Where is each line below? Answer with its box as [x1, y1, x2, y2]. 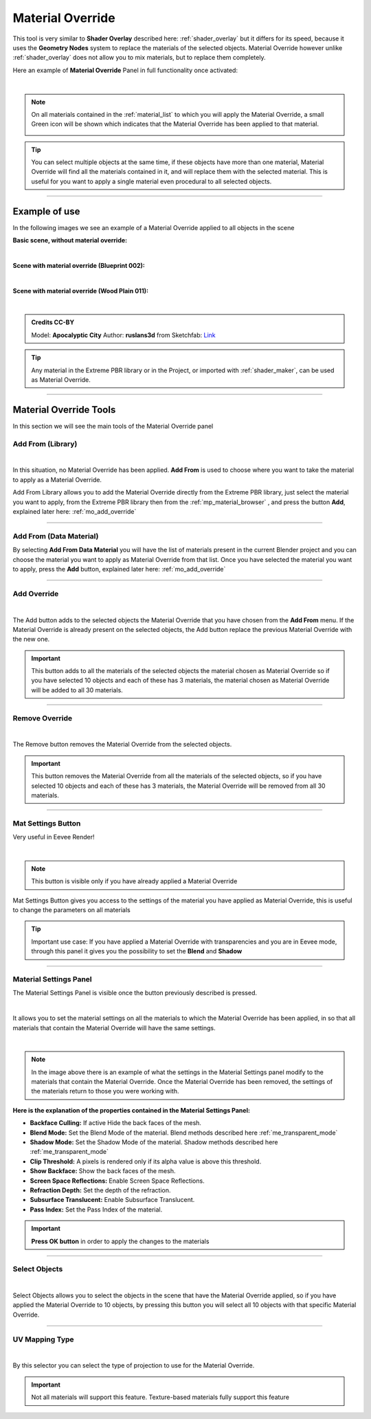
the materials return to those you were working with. [31, 1087, 179, 1096]
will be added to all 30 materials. [31, 685, 123, 694]
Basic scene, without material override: [12, 236, 127, 245]
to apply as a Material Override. [12, 475, 102, 484]
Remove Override [12, 713, 72, 723]
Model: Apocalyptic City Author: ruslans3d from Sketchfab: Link [31, 330, 216, 339]
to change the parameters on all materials [12, 906, 131, 914]
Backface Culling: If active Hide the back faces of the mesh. [30, 1119, 202, 1127]
